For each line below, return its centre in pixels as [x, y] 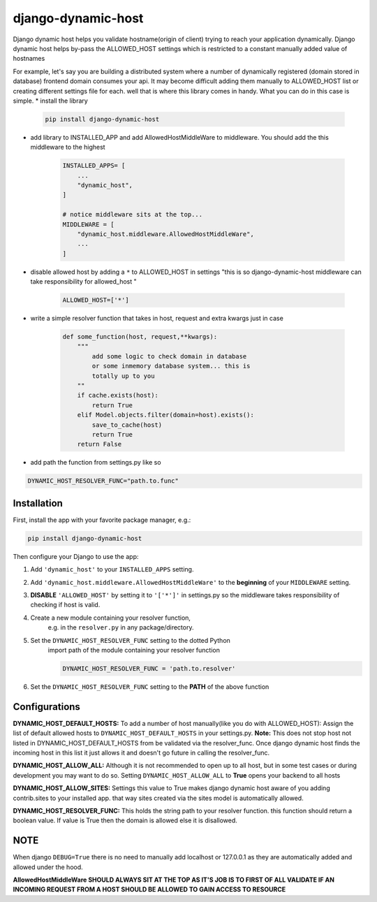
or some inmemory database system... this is [171, 366]
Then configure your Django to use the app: [76, 556]
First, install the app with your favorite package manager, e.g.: [102, 520]
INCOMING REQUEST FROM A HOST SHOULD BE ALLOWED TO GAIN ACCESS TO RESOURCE [149, 889]
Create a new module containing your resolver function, [111, 618]
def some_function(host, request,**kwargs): [140, 337]
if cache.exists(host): [118, 395]
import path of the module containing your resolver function [134, 650]
